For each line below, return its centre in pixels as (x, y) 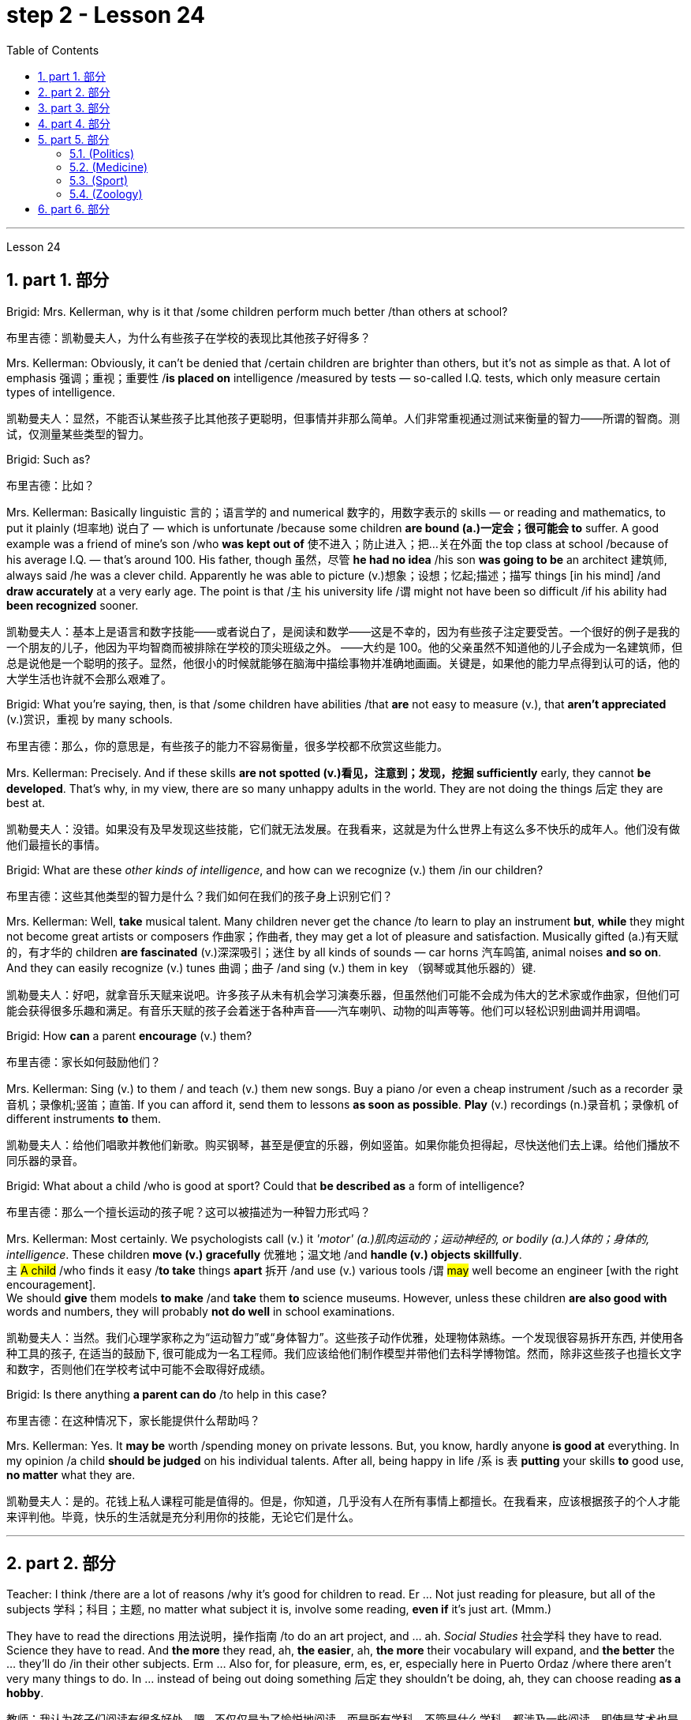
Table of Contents (53, 50)
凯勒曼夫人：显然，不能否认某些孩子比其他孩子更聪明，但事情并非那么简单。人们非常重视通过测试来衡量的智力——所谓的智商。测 (343, 418)
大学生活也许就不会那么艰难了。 (89, 678)
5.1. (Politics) (102, 153)
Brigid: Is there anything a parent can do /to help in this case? (167, 1394)
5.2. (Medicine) (109, 167)
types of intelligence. (61, 392)
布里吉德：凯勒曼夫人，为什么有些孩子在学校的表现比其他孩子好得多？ (189, 337)
